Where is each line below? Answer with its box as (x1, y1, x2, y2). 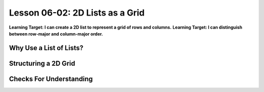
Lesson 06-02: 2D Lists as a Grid (9, 7, 145, 18)
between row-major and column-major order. (9, 31, 103, 37)
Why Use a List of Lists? (9, 44, 84, 52)
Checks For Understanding (9, 74, 93, 83)
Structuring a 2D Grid (9, 59, 75, 68)
